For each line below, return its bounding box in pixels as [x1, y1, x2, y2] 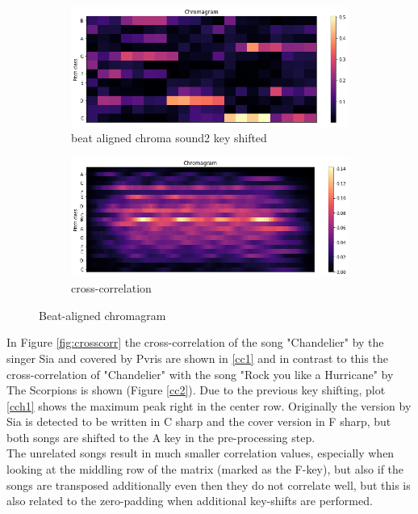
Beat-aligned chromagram [39, 306, 166, 323]
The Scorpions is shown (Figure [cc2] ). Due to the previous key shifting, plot [6, 381, 386, 398]
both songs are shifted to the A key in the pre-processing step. [6, 428, 316, 445]
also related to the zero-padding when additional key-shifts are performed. [6, 492, 373, 509]
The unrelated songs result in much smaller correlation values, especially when [6, 444, 395, 461]
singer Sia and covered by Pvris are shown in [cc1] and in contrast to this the [6, 349, 388, 366]
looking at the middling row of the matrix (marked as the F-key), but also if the [6, 461, 404, 478]
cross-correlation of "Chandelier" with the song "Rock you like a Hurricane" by [6, 365, 394, 382]
